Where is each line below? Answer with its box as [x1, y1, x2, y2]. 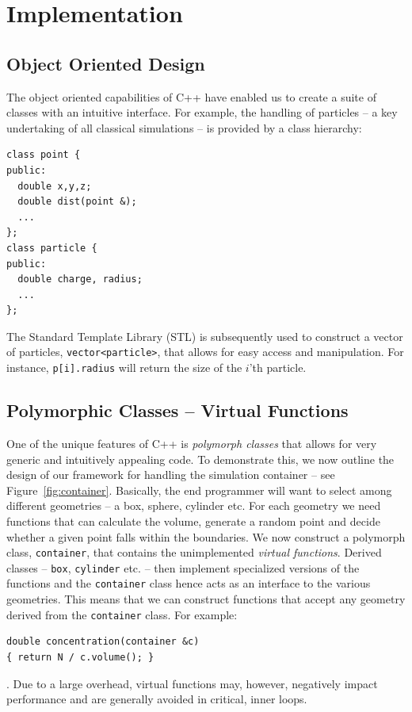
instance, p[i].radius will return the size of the [6, 359, 242, 376]
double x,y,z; [17, 180, 92, 192]
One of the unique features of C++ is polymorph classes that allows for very [6, 435, 377, 451]
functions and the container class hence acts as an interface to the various [6, 575, 371, 591]
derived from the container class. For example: [6, 606, 238, 622]
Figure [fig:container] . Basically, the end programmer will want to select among [6, 481, 392, 498]
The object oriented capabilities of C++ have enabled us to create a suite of [6, 88, 376, 105]
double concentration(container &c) [6, 636, 200, 648]
